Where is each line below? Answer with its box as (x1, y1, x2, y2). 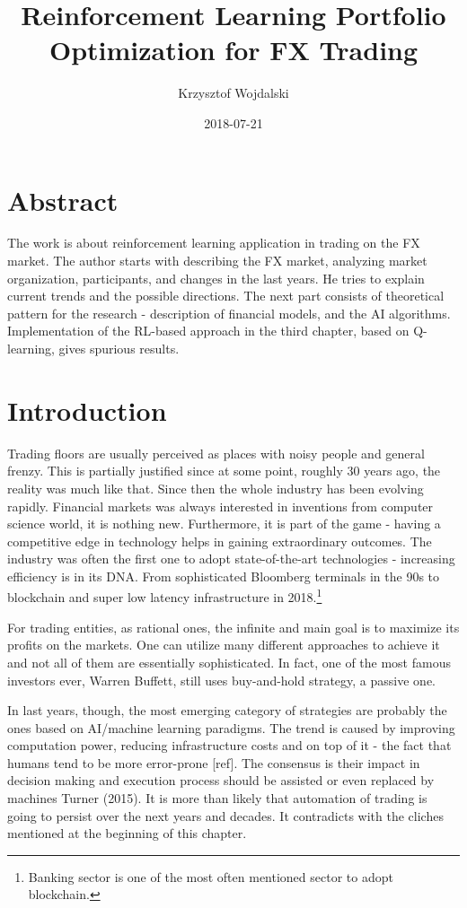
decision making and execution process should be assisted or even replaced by (7, 771, 435, 790)
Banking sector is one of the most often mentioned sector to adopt (28, 867, 393, 886)
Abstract (7, 181, 119, 218)
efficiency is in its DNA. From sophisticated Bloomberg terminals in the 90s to (7, 566, 440, 585)
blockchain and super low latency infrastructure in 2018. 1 (7, 585, 322, 607)
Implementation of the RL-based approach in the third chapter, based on (7, 321, 410, 340)
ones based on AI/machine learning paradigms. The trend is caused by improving (7, 718, 455, 737)
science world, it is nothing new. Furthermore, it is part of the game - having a (7, 514, 441, 533)
